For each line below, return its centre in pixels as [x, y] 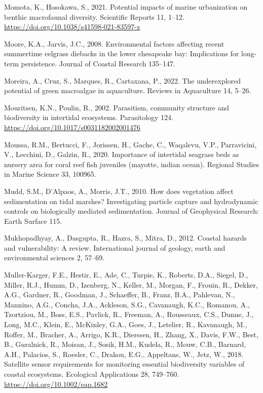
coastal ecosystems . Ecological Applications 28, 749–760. [92, 374]
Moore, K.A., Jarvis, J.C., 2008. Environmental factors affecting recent [114, 43]
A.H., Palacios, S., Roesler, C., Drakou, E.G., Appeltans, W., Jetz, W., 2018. [124, 354]
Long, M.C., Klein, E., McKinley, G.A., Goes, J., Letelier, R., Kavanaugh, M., [126, 324]
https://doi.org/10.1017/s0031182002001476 [72, 127]
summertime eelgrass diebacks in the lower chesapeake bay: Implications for [122, 53]
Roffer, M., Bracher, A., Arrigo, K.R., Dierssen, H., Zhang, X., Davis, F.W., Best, [131, 334]
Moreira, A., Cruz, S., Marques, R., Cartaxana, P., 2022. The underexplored [123, 80]
